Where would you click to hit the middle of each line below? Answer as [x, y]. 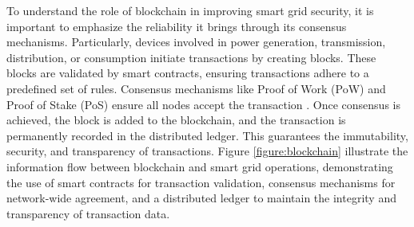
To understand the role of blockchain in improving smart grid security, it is [190, 10]
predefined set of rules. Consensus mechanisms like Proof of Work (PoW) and [196, 88]
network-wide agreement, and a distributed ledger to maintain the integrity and [201, 198]
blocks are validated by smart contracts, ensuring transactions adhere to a [188, 73]
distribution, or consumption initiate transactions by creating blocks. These [191, 57]
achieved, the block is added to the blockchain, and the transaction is [176, 120]
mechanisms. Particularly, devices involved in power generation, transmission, [196, 42]
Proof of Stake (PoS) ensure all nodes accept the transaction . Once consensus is [203, 104]
